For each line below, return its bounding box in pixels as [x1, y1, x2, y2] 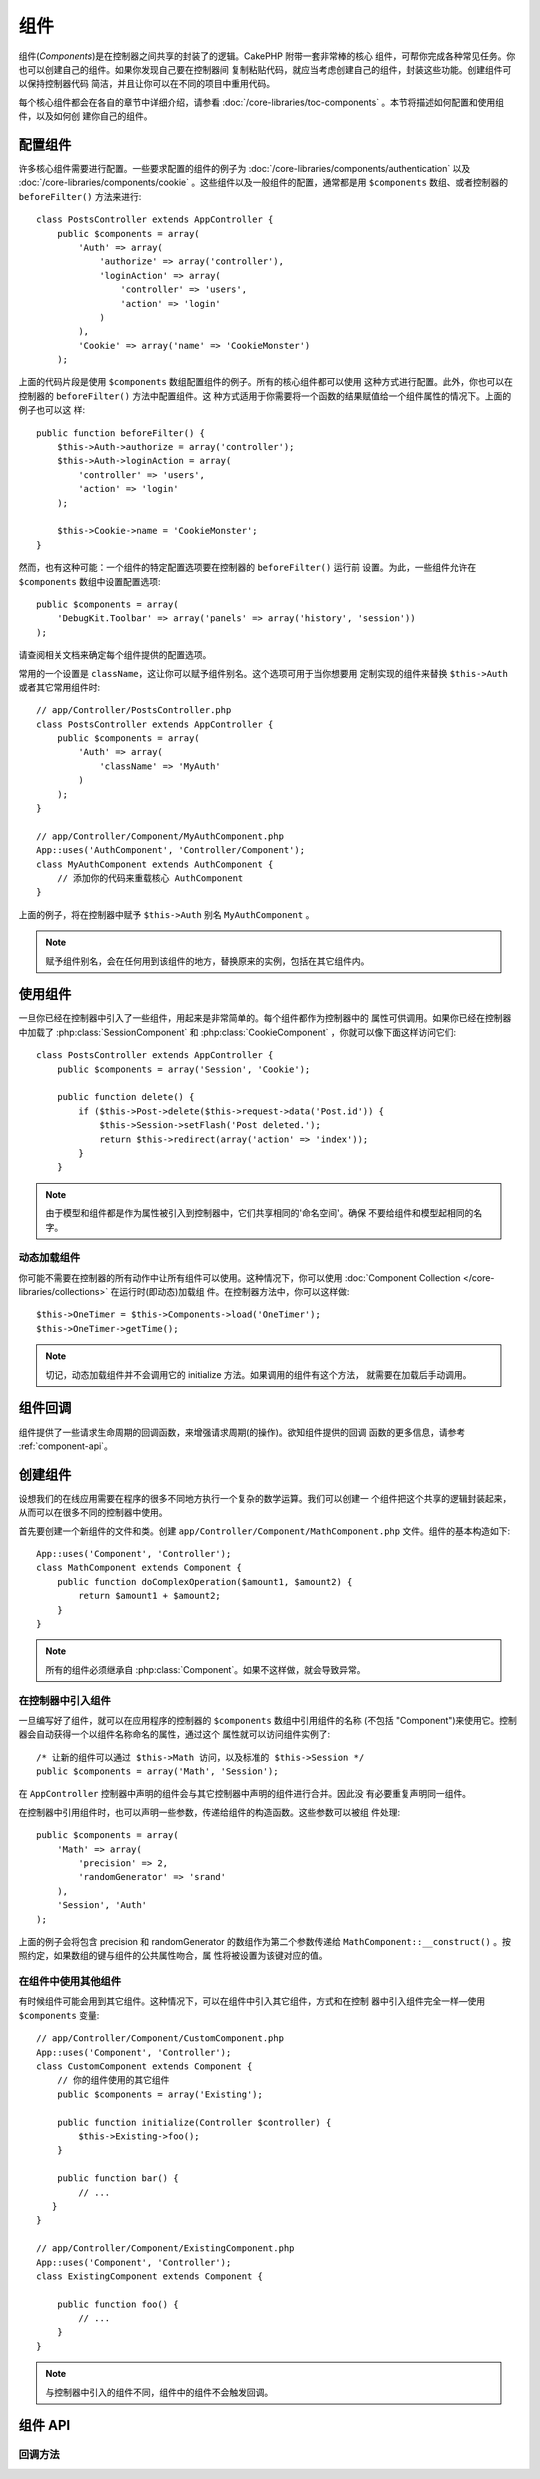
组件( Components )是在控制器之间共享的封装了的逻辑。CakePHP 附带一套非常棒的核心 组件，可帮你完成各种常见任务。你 [18, 50, 516, 62]
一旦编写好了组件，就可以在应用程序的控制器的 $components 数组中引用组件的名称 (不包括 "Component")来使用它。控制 [18, 1714, 517, 1726]
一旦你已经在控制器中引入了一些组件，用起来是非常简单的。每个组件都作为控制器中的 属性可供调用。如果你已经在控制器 [18, 1012, 512, 1024]
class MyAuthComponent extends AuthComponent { [36, 858, 274, 870]
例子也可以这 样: [18, 404, 85, 416]
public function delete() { [56, 1091, 195, 1103]
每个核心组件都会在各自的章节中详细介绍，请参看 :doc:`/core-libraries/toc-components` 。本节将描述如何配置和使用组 [18, 96, 505, 108]
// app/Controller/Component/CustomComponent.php [36, 2033, 285, 2044]
